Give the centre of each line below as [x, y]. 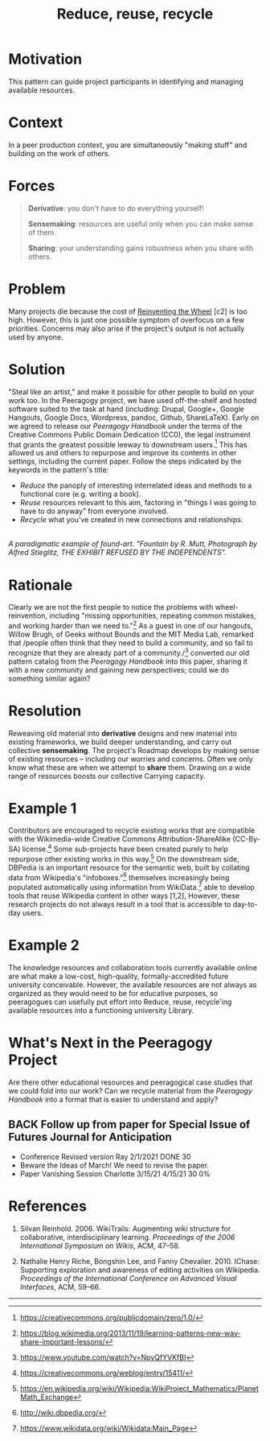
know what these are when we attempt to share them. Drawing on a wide [130, 767]
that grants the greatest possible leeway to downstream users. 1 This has [128, 443]
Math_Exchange [47, 1397]
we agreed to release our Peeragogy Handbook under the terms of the [125, 426]
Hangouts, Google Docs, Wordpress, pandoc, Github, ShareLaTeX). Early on [134, 417]
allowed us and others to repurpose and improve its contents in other [123, 453]
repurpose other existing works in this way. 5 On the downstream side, [124, 858]
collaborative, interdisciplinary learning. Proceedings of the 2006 [127, 1237]
